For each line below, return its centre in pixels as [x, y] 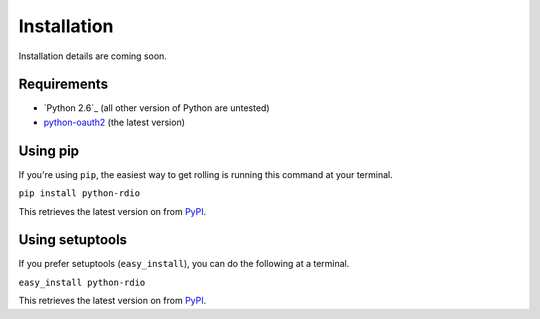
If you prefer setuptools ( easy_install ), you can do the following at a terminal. [184, 264]
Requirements [63, 84]
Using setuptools [73, 240]
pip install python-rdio [79, 193]
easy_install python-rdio [82, 282]
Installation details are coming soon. [92, 56]
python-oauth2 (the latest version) [114, 122]
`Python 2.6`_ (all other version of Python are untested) [156, 108]
